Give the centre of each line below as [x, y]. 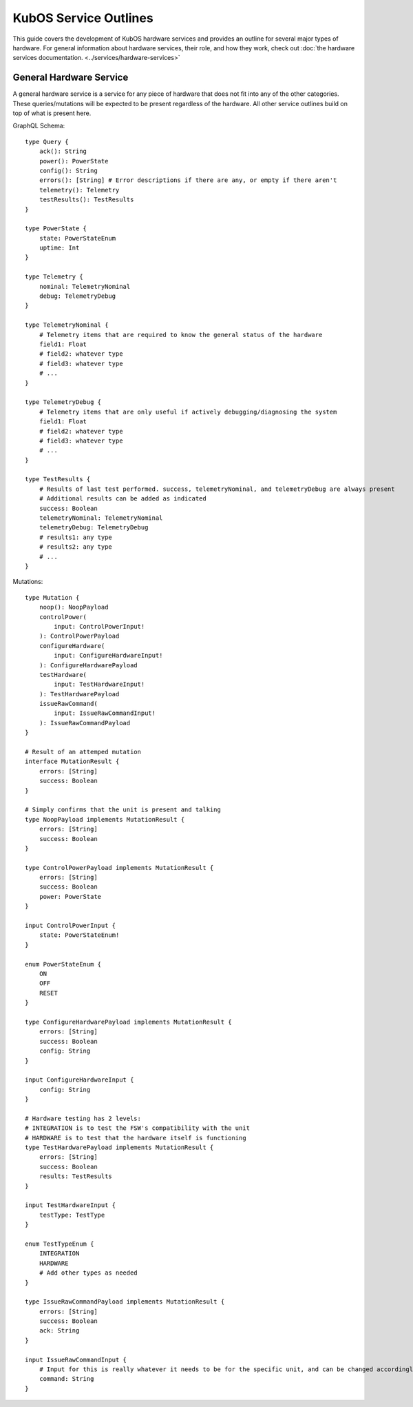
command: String [66, 1379]
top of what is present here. [52, 113]
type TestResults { [58, 479]
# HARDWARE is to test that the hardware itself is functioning [136, 1138]
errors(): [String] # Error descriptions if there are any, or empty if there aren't [188, 180]
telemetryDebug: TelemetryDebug [94, 528]
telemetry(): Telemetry [79, 190]
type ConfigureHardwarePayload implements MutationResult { [128, 1022]
